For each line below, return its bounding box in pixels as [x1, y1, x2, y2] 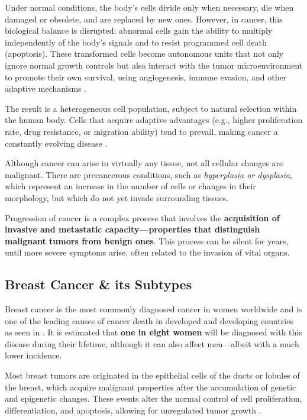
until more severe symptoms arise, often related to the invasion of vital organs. [5, 246, 290, 259]
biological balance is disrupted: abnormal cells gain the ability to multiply [5, 24, 273, 37]
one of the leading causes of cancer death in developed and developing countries [5, 314, 293, 327]
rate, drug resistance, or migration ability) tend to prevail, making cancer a [5, 125, 278, 137]
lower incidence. [5, 349, 62, 361]
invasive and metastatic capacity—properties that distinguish [5, 223, 260, 235]
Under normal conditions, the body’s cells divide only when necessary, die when [5, 1, 294, 13]
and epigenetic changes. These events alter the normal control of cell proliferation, [5, 392, 302, 405]
